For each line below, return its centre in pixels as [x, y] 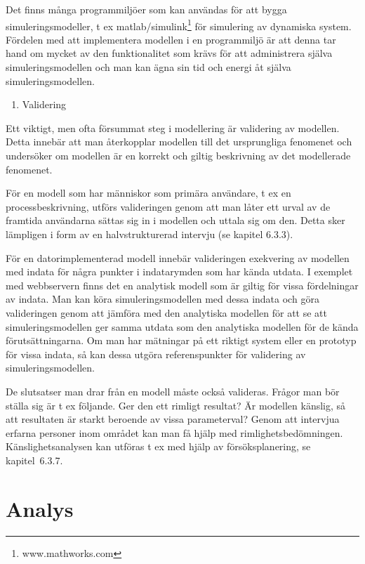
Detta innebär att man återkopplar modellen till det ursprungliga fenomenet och [179, 142]
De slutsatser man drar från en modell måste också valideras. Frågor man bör [173, 391]
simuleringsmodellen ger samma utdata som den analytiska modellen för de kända [182, 326]
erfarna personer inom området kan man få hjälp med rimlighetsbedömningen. [174, 432]
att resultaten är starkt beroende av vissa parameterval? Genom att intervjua [173, 419]
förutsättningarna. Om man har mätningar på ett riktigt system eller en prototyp [181, 340]
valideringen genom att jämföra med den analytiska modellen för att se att [166, 312]
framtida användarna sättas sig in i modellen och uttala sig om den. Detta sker [175, 220]
